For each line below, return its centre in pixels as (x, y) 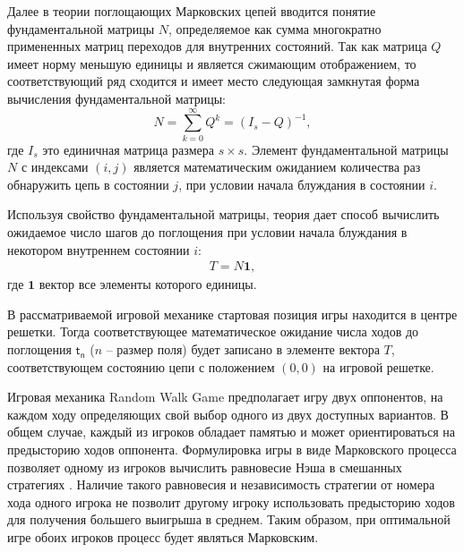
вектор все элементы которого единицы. (148, 284)
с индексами (55, 167)
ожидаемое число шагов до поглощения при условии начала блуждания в (207, 232)
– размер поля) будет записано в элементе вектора (243, 349)
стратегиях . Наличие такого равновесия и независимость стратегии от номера (221, 484)
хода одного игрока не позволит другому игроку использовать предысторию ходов (231, 501)
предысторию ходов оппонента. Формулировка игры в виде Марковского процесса (232, 450)
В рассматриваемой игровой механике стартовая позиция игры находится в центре (232, 314)
